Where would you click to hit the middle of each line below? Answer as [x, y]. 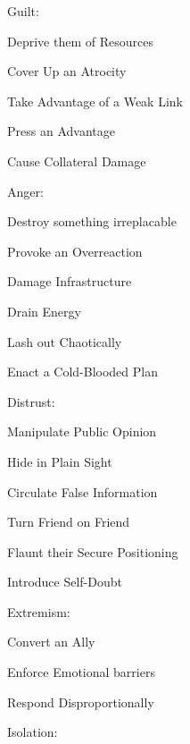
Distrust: [31, 401]
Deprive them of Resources [80, 41]
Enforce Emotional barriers [81, 672]
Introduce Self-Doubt [65, 582]
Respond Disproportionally [81, 702]
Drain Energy [44, 311]
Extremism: [39, 611]
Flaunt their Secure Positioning [93, 551]
